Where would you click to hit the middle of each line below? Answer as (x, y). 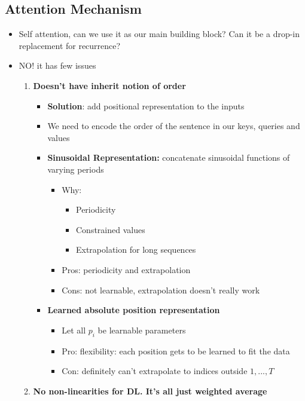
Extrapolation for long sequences (136, 250)
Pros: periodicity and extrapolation (126, 269)
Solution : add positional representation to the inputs (146, 105)
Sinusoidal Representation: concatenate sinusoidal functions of (169, 157)
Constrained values (110, 229)
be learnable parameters (142, 330)
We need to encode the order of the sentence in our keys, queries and (174, 126)
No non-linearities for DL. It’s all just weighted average (150, 391)
